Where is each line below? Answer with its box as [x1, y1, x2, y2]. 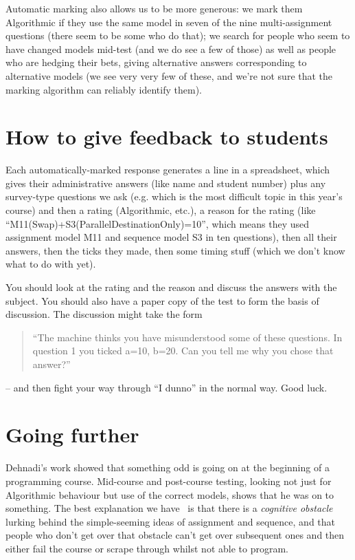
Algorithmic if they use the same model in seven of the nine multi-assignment [5, 14, 332, 29]
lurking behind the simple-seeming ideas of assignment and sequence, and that [5, 514, 336, 528]
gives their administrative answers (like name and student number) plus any [5, 175, 326, 190]
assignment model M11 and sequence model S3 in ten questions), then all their [5, 230, 337, 244]
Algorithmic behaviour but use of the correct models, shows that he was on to [5, 487, 334, 502]
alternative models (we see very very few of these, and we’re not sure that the [5, 68, 333, 83]
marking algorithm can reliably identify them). [5, 82, 202, 96]
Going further [5, 420, 139, 449]
